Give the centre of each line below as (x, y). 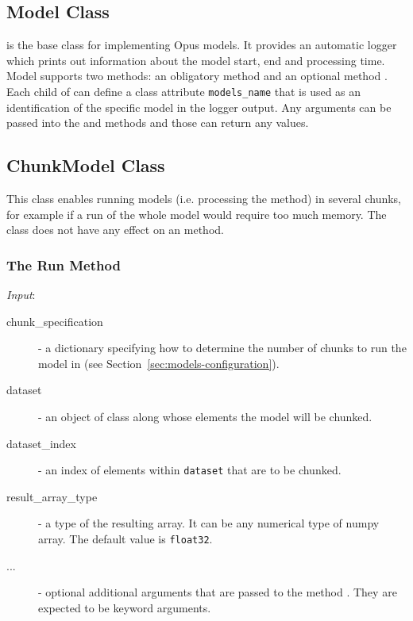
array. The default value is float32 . (125, 539)
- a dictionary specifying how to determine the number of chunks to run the (222, 348)
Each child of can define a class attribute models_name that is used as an (184, 91)
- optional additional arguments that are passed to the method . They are (218, 592)
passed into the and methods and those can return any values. (158, 123)
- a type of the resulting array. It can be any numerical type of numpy (209, 523)
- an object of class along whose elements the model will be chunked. (205, 416)
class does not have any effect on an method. (115, 230)
